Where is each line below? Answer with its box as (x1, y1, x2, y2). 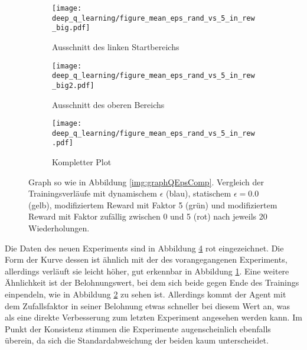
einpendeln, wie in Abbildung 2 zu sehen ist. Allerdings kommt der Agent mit (5, 288, 286, 300)
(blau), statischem (166, 187, 231, 199)
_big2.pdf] (52, 81, 94, 90)
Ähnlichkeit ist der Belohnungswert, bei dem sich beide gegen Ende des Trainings (5, 276, 299, 289)
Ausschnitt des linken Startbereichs (52, 40, 179, 53)
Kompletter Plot (52, 156, 112, 168)
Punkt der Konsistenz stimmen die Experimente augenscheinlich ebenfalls (5, 322, 271, 335)
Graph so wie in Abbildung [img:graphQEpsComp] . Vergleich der (28, 175, 264, 188)
